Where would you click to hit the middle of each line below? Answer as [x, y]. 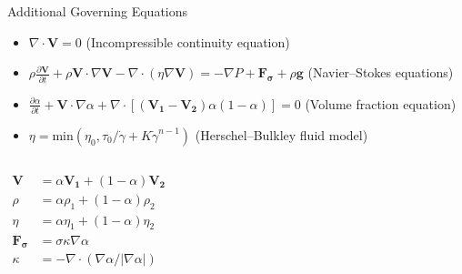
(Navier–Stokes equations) [381, 72]
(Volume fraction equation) [381, 103]
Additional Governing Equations [98, 11]
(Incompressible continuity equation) [188, 41]
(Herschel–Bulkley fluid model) [281, 134]
